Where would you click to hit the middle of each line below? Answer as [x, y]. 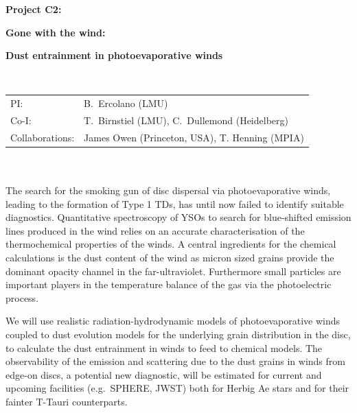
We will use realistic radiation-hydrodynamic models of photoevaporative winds [173, 321]
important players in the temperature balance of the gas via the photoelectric [169, 284]
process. [22, 297]
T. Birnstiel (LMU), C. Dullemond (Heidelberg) [186, 120]
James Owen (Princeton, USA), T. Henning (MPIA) [194, 137]
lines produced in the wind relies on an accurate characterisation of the [155, 230]
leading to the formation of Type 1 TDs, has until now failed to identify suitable [175, 203]
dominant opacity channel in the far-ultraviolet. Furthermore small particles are [173, 271]
